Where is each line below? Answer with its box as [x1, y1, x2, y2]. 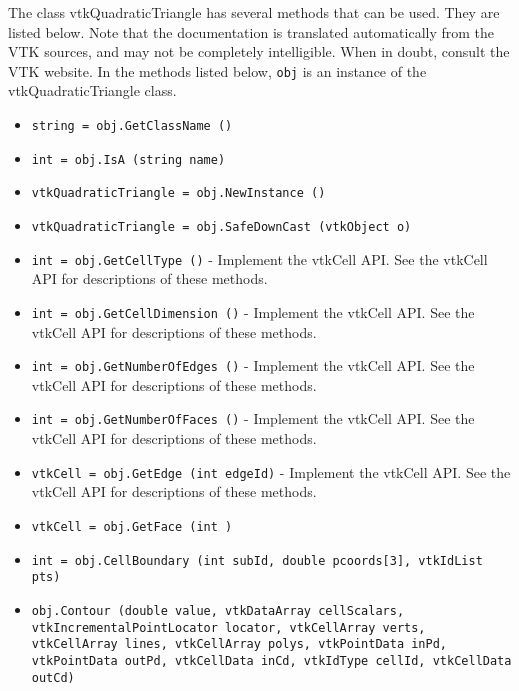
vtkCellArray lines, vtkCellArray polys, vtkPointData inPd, [31, 637, 448, 652]
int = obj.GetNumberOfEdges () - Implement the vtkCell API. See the [31, 355, 475, 376]
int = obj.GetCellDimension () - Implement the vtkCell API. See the [31, 301, 475, 322]
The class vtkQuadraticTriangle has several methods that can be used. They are [8, 2, 500, 22]
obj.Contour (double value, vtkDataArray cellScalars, [31, 603, 405, 618]
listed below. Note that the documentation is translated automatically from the [8, 21, 495, 42]
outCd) [31, 670, 75, 685]
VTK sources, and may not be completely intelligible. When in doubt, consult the [8, 41, 510, 62]
